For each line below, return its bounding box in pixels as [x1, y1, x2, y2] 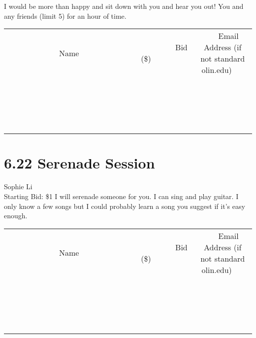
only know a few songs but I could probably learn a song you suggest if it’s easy [4, 201, 245, 211]
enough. [4, 210, 28, 221]
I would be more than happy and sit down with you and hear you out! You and [4, 1, 244, 11]
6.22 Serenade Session [4, 153, 155, 173]
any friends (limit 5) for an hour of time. [4, 10, 127, 21]
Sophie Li [4, 181, 32, 192]
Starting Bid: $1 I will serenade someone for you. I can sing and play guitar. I [4, 191, 239, 201]
